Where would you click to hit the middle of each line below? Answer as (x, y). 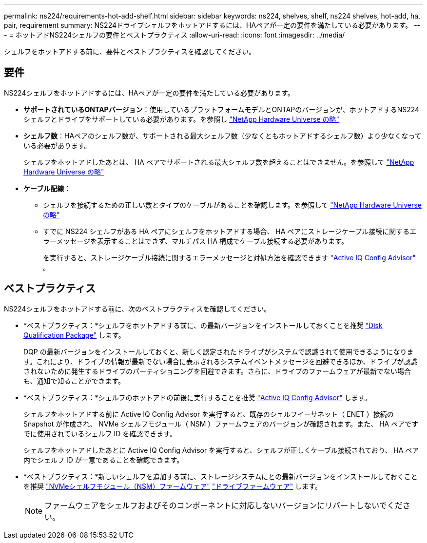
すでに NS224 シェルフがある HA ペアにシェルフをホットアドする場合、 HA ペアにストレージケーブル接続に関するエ (230, 231)
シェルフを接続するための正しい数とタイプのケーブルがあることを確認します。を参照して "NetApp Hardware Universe (232, 205)
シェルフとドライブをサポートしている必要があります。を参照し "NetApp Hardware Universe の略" (182, 119)
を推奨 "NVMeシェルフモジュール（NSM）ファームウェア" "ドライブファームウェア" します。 (173, 486)
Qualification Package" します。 (74, 335)
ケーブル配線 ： (47, 188)
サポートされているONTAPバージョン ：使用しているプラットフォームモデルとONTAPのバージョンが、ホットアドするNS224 (222, 109)
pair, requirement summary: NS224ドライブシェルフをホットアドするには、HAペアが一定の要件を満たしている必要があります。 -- (212, 25)
